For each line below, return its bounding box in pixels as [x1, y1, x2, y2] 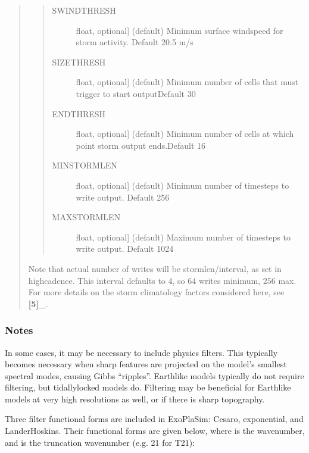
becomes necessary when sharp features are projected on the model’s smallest [5, 358, 287, 370]
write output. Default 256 [76, 190, 170, 203]
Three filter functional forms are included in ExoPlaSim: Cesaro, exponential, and [5, 413, 304, 425]
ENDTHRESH [52, 107, 106, 120]
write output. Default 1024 [76, 242, 174, 255]
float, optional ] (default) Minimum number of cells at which [76, 127, 294, 140]
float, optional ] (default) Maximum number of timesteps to [76, 230, 291, 243]
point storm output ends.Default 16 [76, 139, 206, 151]
